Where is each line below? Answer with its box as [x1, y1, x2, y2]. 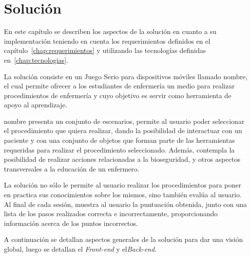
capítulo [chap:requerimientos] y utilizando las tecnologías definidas [4, 45, 206, 55]
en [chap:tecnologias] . [4, 54, 68, 65]
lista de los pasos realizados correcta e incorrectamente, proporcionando [4, 208, 218, 219]
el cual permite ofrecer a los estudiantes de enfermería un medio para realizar [4, 81, 235, 91]
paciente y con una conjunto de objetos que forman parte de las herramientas [4, 135, 235, 145]
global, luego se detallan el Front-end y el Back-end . [4, 244, 157, 254]
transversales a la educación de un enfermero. [4, 163, 139, 173]
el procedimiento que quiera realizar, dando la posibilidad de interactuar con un [4, 125, 242, 136]
